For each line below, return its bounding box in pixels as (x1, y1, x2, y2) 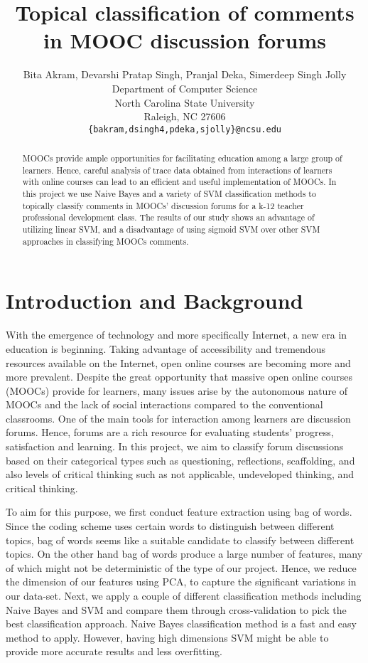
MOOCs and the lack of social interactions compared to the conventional (6, 397, 323, 412)
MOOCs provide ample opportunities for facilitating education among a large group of (22, 152, 342, 164)
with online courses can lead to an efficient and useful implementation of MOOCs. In (22, 176, 337, 188)
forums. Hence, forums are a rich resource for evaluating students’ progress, (6, 425, 334, 440)
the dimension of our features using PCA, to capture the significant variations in (6, 574, 357, 589)
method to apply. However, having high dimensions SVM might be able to (6, 630, 329, 645)
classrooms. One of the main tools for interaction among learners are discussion (6, 410, 351, 425)
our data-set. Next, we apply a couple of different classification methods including (6, 588, 362, 603)
